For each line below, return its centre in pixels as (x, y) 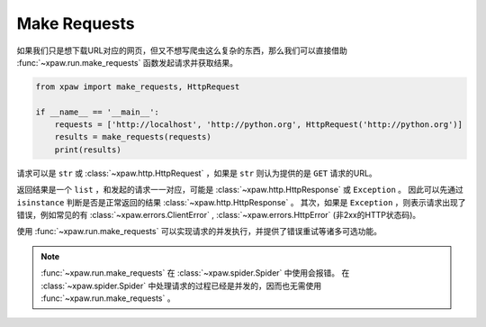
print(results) (88, 150)
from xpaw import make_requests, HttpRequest (138, 86)
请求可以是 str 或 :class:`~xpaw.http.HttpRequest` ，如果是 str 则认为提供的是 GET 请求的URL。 (197, 173)
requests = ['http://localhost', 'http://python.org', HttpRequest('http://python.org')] (259, 125)
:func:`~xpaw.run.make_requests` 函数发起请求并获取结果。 (127, 62)
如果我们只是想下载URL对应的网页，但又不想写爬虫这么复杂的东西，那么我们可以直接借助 (182, 50)
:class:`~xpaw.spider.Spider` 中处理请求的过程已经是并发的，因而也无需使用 (181, 286)
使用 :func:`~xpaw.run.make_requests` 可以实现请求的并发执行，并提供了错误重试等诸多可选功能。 (199, 232)
